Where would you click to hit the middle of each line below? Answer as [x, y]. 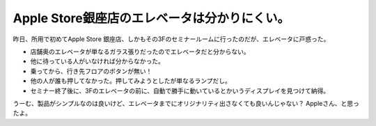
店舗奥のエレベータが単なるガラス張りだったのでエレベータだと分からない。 [140, 52]
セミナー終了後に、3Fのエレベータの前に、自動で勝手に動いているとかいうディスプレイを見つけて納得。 [180, 90]
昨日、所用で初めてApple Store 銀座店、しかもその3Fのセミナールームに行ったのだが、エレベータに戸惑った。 [171, 39]
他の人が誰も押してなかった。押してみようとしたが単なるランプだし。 [131, 81]
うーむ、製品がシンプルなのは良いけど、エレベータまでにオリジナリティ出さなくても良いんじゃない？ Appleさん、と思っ [186, 103]
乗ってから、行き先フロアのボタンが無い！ [91, 71]
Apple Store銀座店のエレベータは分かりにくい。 [151, 18]
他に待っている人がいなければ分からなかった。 [97, 61]
